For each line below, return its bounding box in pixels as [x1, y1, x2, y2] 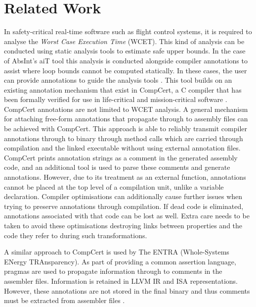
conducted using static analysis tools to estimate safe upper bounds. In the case [4, 46, 246, 56]
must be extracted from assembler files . [4, 295, 125, 306]
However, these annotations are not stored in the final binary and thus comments [4, 285, 250, 296]
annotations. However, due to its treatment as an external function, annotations [4, 172, 246, 182]
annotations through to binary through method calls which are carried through [4, 133, 243, 143]
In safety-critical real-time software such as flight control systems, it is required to [4, 26, 252, 37]
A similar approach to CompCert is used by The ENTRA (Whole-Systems [4, 247, 229, 257]
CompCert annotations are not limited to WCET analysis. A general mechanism [4, 103, 248, 114]
